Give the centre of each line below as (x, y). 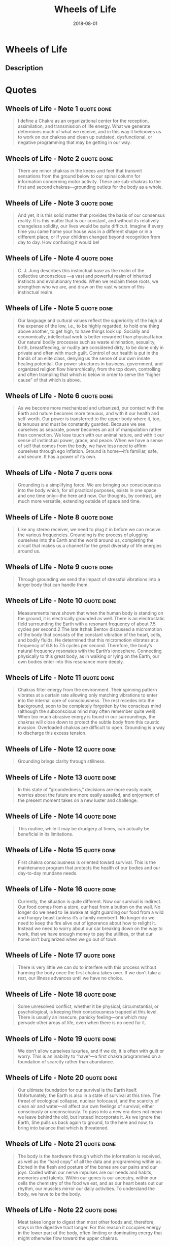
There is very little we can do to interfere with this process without (87, 967)
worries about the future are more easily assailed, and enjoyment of (89, 795)
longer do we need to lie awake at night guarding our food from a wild (91, 912)
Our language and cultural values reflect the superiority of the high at (90, 320)
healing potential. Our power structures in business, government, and (90, 364)
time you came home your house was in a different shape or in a (85, 231)
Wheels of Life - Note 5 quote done (59, 308)
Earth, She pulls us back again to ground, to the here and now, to (85, 1122)
